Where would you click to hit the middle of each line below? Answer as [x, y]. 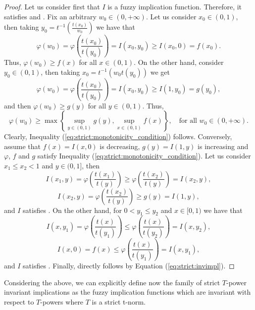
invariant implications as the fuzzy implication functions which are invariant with [127, 292]
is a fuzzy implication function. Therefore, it [175, 6]
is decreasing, [120, 146]
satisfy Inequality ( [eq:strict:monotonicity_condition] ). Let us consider [144, 156]
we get [160, 72]
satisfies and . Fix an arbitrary [50, 16]
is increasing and [223, 146]
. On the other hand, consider [179, 62]
